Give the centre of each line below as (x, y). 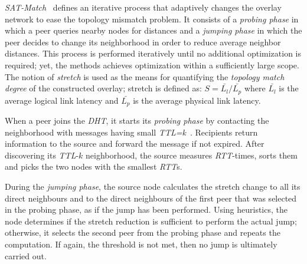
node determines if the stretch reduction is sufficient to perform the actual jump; (151, 221)
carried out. (26, 255)
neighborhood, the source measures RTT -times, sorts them (192, 155)
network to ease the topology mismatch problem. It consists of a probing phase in (152, 19)
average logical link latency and (62, 100)
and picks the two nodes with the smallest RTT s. (94, 166)
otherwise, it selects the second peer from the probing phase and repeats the (143, 232)
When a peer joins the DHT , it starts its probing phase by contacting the (137, 121)
